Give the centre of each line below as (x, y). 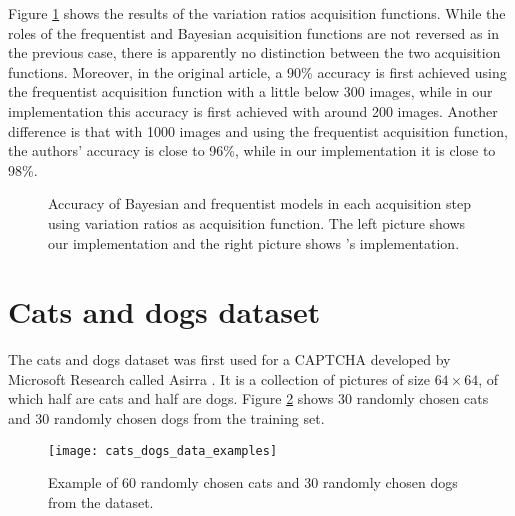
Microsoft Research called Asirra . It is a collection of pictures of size (219, 378)
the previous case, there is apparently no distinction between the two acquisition (254, 52)
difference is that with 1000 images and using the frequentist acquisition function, (258, 130)
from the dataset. (101, 501)
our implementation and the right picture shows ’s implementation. (254, 242)
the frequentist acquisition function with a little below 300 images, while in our (250, 91)
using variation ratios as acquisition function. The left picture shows (257, 222)
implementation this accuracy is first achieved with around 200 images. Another (253, 110)
